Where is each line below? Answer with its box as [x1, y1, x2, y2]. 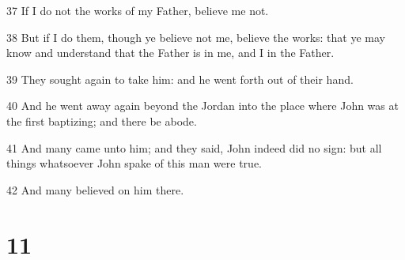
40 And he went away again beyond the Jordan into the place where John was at [6, 97, 399, 114]
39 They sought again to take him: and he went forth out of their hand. [6, 70, 354, 87]
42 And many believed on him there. [6, 181, 184, 198]
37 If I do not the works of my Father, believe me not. [6, 2, 269, 18]
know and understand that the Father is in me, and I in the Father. [6, 44, 335, 61]
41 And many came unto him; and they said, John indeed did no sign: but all [6, 139, 382, 156]
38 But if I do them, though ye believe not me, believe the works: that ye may [6, 28, 385, 45]
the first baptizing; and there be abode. [6, 112, 197, 129]
